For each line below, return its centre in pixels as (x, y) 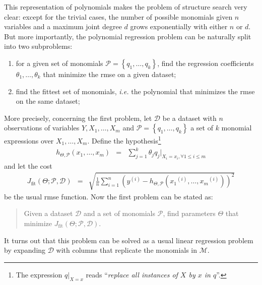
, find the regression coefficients (206, 63)
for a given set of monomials (59, 63)
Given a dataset (48, 213)
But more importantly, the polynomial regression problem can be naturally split (128, 36)
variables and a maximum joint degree (63, 26)
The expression (39, 274)
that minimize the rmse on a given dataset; (110, 74)
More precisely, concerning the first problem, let (78, 118)
